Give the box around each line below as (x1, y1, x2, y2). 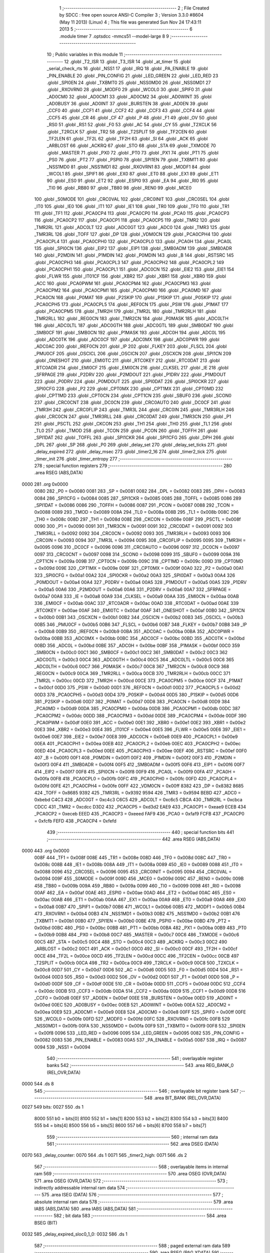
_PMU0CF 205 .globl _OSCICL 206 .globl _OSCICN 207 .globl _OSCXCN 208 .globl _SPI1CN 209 (34, 350, 231, 356)
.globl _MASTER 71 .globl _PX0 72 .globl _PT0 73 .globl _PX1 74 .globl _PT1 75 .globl (46, 149, 218, 155)
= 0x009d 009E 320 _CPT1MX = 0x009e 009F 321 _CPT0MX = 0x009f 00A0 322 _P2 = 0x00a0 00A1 (34, 565, 243, 571)
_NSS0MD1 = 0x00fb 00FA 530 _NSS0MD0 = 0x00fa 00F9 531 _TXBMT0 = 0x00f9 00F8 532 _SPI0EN (34, 1023, 245, 1029)
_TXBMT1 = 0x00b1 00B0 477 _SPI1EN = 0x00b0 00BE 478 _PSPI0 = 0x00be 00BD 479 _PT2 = (34, 918, 231, 924)
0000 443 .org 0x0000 (21, 848, 69, 854)
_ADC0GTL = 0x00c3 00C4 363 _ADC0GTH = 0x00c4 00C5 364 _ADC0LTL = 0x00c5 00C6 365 (34, 657, 234, 663)
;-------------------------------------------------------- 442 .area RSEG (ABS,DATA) (46, 836, 220, 842)
